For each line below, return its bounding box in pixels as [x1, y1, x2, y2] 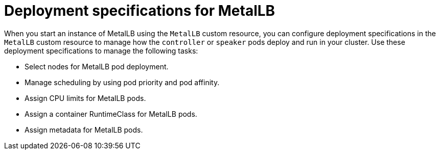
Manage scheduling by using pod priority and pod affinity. [25, 78, 220, 87]
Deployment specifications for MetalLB [4, 2, 275, 19]
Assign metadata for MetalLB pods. [25, 125, 143, 134]
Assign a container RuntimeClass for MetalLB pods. [25, 109, 197, 118]
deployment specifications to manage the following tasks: [4, 46, 198, 55]
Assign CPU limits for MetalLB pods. [25, 93, 146, 102]
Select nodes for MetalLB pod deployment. [25, 62, 169, 71]
